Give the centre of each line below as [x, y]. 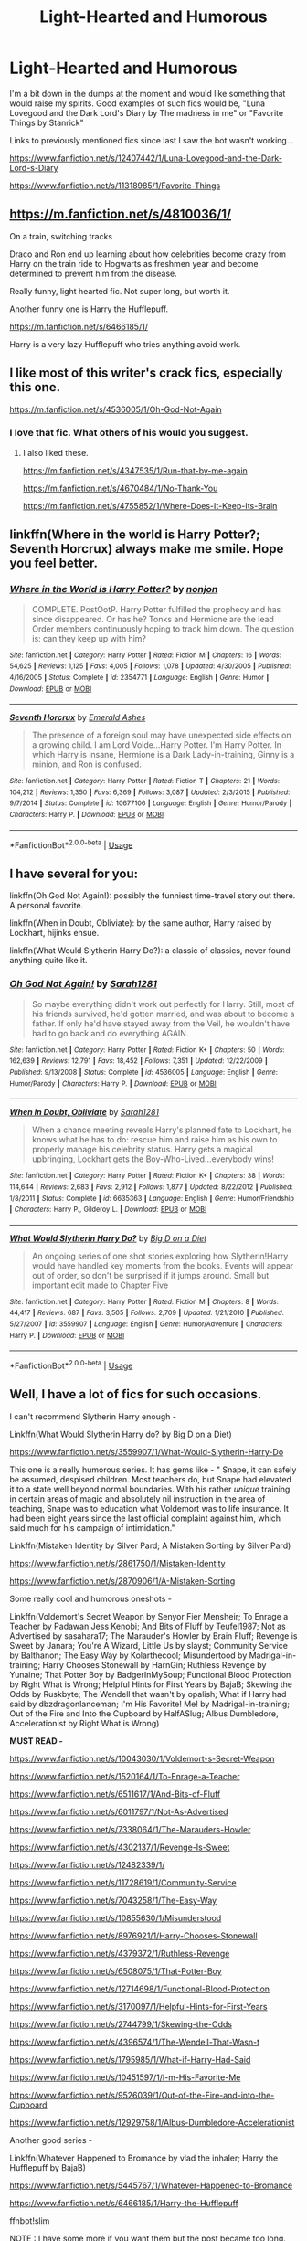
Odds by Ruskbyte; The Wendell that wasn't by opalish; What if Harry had [148, 1694]
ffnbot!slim [30, 2220]
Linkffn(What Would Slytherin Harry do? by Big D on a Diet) [121, 1434]
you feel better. [54, 563]
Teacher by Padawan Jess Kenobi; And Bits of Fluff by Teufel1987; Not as [148, 1626]
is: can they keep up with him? [89, 638]
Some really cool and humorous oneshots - [90, 1598]
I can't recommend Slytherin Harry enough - [93, 1416]
